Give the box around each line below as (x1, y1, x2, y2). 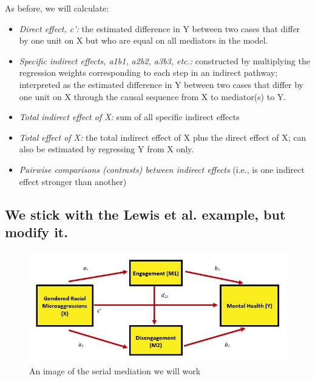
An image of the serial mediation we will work (29, 364, 201, 377)
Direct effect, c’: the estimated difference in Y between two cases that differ (19, 22, 300, 35)
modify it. (5, 222, 68, 241)
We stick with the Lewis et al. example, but (5, 204, 286, 223)
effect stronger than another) (19, 175, 127, 187)
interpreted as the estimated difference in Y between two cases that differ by (19, 78, 304, 90)
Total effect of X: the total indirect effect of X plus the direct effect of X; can (19, 130, 307, 143)
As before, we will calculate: (5, 2, 109, 14)
